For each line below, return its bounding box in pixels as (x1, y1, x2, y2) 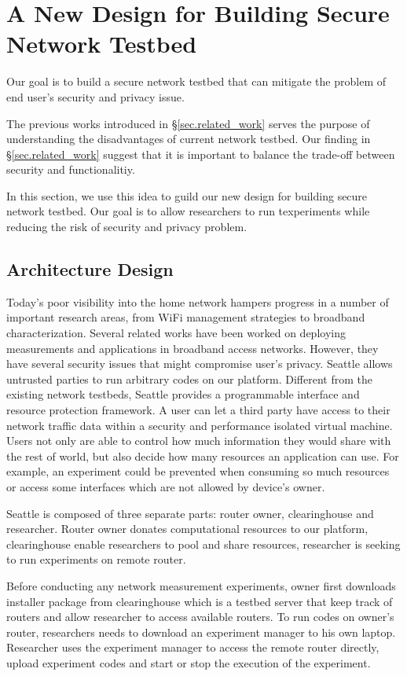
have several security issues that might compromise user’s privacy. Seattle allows (6, 355, 393, 372)
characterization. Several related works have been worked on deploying (6, 325, 346, 341)
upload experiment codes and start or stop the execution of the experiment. (6, 654, 371, 670)
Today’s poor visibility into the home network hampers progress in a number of (6, 293, 389, 310)
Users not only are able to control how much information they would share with (6, 432, 391, 449)
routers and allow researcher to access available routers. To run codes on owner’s (6, 608, 394, 625)
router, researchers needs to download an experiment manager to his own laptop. (6, 623, 396, 640)
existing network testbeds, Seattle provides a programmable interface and (6, 386, 360, 402)
